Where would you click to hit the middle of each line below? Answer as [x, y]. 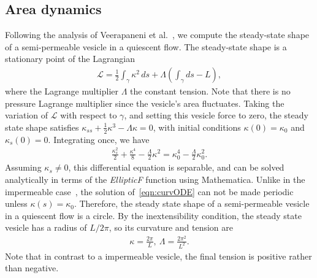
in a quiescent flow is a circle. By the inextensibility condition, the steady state [153, 215]
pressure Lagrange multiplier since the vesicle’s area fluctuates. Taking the [145, 103]
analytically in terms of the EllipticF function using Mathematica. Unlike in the [155, 179]
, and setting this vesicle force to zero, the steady [216, 115]
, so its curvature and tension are [171, 227]
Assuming [23, 167]
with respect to [89, 115]
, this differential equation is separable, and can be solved [176, 167]
